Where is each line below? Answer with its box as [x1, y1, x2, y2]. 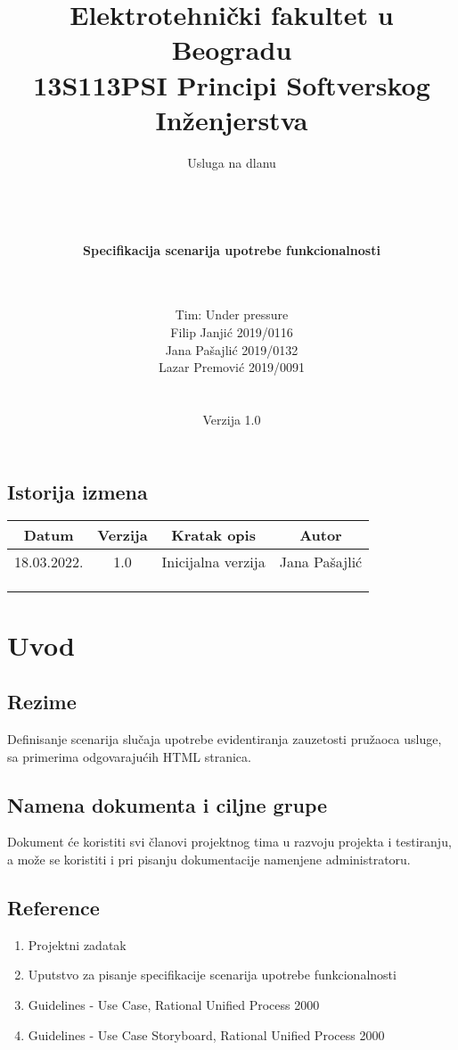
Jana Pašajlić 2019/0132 [165, 340, 299, 359]
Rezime [7, 688, 77, 715]
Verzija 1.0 [202, 410, 261, 428]
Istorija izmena [7, 477, 148, 505]
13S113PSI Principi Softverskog [33, 66, 430, 103]
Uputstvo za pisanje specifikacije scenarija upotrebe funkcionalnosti [28, 965, 397, 984]
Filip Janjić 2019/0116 [170, 323, 293, 342]
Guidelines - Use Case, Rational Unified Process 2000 [28, 995, 320, 1013]
